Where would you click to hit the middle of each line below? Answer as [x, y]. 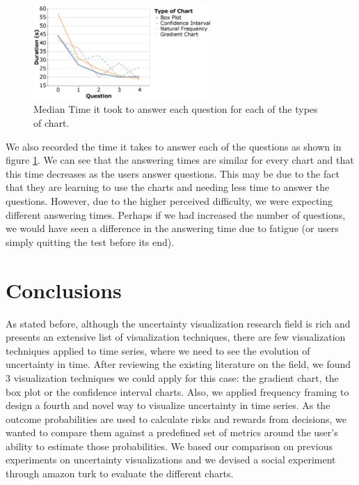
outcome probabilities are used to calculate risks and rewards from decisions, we [176, 418]
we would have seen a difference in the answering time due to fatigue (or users [172, 228]
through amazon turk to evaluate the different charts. [120, 474]
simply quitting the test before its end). [90, 241]
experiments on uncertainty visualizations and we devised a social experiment [171, 460]
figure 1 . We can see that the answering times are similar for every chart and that [180, 160]
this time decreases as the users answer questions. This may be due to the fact [173, 173]
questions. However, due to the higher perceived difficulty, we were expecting [169, 201]
